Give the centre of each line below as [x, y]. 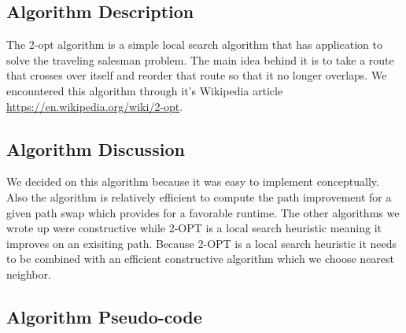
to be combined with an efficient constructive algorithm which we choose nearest [201, 259]
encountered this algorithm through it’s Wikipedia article [145, 90]
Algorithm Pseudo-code [104, 316]
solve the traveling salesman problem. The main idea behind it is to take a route [200, 59]
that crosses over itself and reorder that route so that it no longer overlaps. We [197, 75]
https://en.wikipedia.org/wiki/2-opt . [95, 106]
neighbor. [29, 274]
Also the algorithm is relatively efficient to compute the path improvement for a [199, 196]
